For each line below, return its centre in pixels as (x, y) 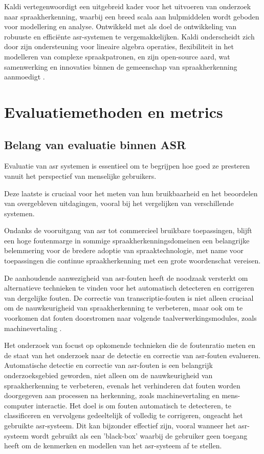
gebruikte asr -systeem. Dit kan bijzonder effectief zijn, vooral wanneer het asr (126, 425)
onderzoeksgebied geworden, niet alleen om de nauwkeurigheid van (108, 375)
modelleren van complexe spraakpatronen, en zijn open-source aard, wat (117, 56)
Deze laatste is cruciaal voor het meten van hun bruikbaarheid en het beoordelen (131, 193)
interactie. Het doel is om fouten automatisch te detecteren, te (134, 405)
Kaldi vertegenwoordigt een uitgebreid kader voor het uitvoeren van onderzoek (128, 6)
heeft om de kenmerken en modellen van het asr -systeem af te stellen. (113, 446)
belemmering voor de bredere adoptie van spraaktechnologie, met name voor (124, 250)
